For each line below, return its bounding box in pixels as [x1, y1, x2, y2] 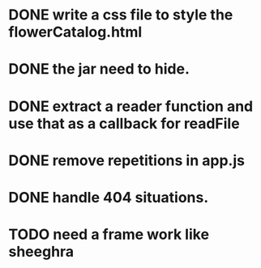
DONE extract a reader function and [8, 97, 254, 115]
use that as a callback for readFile [8, 114, 241, 133]
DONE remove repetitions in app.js [8, 151, 246, 169]
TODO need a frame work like [8, 225, 209, 244]
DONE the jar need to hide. [8, 60, 190, 79]
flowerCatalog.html [8, 23, 143, 41]
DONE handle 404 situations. [8, 188, 209, 206]
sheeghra [8, 243, 75, 261]
